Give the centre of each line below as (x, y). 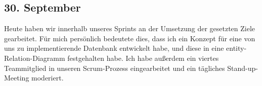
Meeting (17, 78)
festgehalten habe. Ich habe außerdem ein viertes (143, 58)
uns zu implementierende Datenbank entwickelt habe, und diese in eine (114, 48)
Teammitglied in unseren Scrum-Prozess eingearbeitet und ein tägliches (115, 68)
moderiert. (48, 78)
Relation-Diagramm (35, 58)
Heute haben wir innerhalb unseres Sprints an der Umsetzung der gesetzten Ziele (130, 28)
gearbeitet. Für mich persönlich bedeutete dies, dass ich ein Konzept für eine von (130, 38)
